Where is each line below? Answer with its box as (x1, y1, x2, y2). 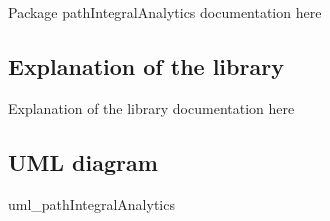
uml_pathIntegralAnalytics (8, 193, 175, 214)
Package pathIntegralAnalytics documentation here (8, 2, 322, 22)
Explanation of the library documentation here (8, 97, 295, 118)
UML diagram (8, 146, 158, 177)
